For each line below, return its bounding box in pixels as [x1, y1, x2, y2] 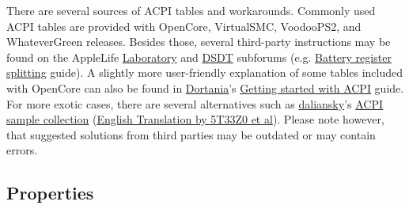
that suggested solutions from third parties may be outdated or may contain [6, 126, 376, 142]
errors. [6, 142, 38, 158]
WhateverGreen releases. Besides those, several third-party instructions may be [6, 33, 391, 50]
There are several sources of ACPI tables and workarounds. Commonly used [6, 2, 376, 18]
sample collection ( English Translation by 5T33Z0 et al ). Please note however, [6, 111, 384, 127]
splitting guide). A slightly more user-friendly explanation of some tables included [6, 64, 403, 81]
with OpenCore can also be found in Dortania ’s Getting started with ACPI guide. [6, 79, 404, 96]
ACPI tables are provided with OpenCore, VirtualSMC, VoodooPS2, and [6, 17, 362, 34]
